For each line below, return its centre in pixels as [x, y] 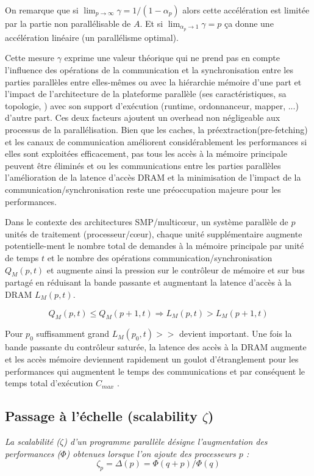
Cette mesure [30, 58]
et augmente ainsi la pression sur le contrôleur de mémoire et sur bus [176, 269]
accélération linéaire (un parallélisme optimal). [92, 37]
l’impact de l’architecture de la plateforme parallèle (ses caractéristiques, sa [146, 94]
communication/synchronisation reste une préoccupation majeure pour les [143, 189]
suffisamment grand [73, 334]
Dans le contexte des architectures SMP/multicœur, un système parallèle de [147, 222]
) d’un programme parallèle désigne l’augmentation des [166, 441]
